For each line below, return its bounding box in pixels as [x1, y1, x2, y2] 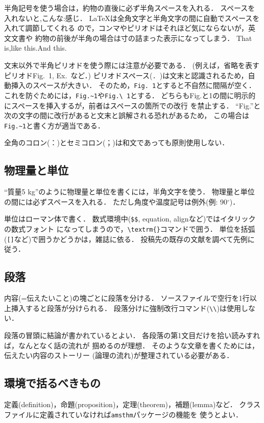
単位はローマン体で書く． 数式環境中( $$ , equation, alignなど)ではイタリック [4, 213, 256, 224]
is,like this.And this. [4, 42, 67, 53]
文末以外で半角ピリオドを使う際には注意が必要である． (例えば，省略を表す [4, 59, 259, 70]
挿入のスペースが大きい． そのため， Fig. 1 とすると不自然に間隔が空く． [11, 80, 256, 91]
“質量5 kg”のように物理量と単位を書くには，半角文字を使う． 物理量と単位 [4, 186, 255, 197]
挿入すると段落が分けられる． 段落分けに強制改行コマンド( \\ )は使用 [11, 302, 241, 313]
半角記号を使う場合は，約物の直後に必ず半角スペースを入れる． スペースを [4, 3, 255, 13]
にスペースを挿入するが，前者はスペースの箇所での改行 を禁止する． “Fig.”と [4, 100, 261, 110]
